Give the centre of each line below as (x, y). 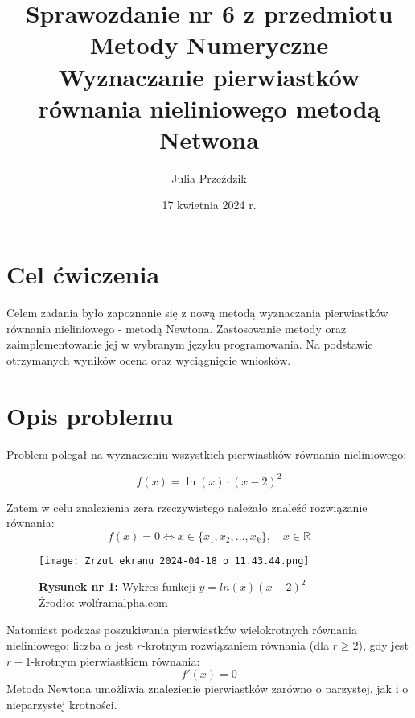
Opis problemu (90, 415)
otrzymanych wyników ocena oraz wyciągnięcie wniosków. (149, 359)
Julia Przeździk (209, 177)
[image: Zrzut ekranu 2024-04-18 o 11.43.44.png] (174, 561)
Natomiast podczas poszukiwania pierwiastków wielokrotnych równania (182, 629)
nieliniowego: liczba (54, 645)
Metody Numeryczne (209, 45)
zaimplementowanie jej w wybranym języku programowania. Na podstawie (190, 344)
